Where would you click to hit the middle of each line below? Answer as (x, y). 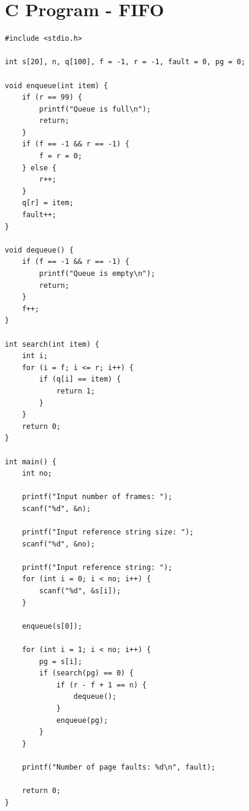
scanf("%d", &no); (58, 544)
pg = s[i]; (61, 661)
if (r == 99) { (52, 97)
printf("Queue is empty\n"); (97, 274)
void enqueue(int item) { (56, 85)
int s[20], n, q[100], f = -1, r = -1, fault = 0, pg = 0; (125, 62)
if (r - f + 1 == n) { (101, 685)
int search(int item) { (52, 344)
